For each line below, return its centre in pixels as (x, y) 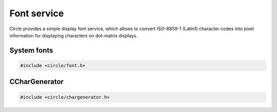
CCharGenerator (37, 82)
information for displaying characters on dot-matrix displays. (74, 35)
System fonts (31, 50)
